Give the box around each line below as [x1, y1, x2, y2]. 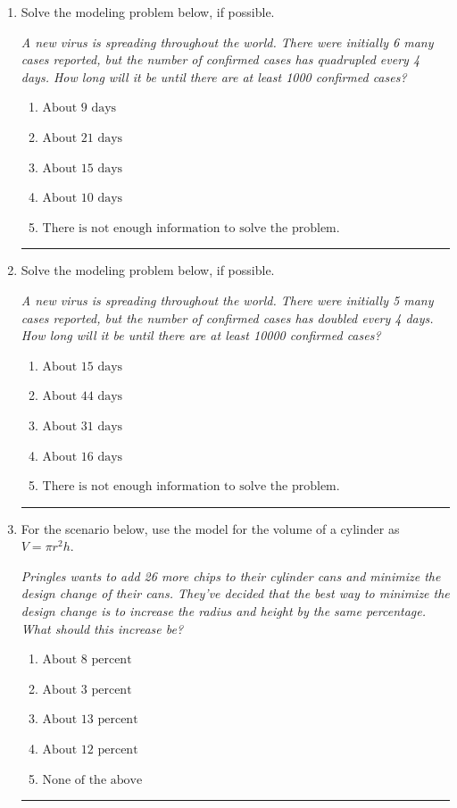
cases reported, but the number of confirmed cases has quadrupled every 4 [21, 50, 420, 69]
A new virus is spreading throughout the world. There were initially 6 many [21, 32, 434, 51]
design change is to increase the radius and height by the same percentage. [21, 602, 426, 621]
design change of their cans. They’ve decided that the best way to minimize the [21, 584, 450, 603]
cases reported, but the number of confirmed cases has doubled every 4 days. [21, 308, 434, 327]
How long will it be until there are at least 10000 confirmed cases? [21, 326, 381, 345]
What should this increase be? [21, 619, 184, 637]
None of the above [42, 773, 143, 787]
